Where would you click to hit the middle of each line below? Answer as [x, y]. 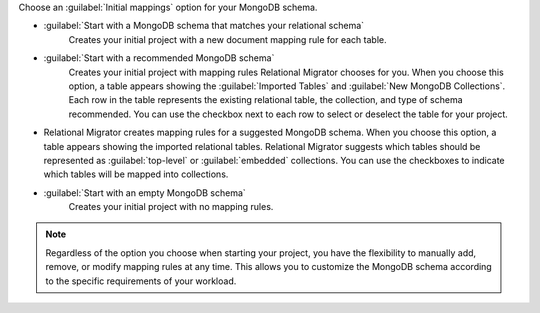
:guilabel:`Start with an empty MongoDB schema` [145, 192]
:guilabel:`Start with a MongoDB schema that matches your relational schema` [204, 26]
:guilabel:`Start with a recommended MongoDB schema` [159, 58]
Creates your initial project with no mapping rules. [171, 207]
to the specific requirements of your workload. [141, 281]
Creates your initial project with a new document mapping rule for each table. [227, 39]
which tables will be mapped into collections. [136, 174]
